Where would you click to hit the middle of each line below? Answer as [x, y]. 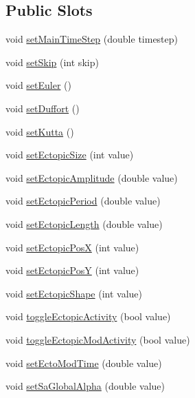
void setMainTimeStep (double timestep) [92, 39]
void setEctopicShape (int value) [74, 293]
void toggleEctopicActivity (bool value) [88, 316]
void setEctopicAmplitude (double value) [92, 177]
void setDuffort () [43, 108]
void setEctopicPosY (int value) [72, 270]
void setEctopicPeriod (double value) [83, 201]
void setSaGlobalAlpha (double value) [85, 386]
